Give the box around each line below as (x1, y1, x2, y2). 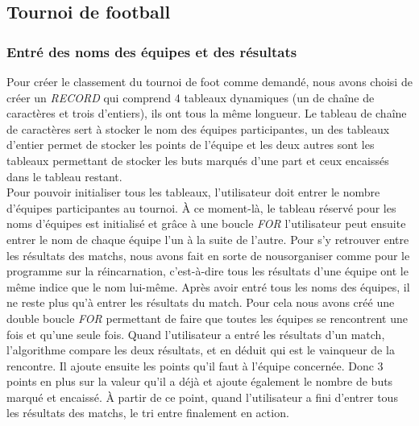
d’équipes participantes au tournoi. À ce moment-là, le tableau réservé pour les (6, 199, 396, 216)
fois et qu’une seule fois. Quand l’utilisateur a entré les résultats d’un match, (6, 325, 385, 342)
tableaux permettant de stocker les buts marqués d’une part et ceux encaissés (6, 151, 389, 168)
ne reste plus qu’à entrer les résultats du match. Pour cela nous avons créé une (6, 294, 395, 311)
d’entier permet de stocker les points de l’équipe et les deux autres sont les (6, 136, 375, 153)
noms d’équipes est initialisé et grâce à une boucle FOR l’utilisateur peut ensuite (6, 215, 406, 232)
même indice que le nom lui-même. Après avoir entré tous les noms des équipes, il (6, 278, 410, 295)
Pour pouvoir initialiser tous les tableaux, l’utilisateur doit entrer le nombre (6, 184, 380, 201)
